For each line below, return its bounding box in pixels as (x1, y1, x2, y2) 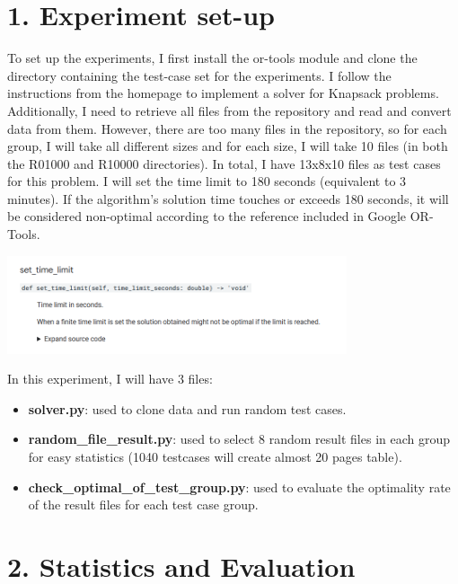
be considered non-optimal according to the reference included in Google (7, 207, 407, 226)
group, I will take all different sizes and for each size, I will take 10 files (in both (7, 137, 448, 155)
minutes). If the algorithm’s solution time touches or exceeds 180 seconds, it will (7, 189, 449, 208)
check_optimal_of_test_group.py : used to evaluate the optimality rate (28, 477, 451, 496)
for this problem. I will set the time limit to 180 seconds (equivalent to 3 (7, 172, 407, 190)
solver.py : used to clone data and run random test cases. (28, 399, 347, 418)
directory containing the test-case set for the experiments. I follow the (7, 66, 392, 84)
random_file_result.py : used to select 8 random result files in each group (28, 429, 451, 448)
